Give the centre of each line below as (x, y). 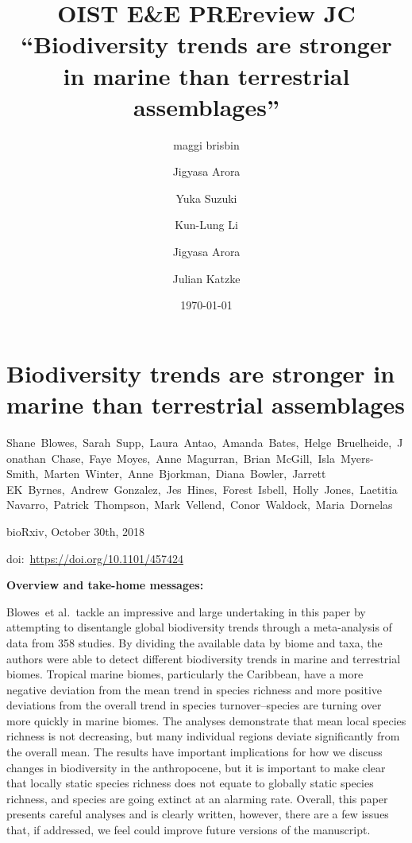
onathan (26, 458)
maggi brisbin (206, 144)
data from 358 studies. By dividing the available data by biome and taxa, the (194, 642)
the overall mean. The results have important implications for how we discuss (194, 752)
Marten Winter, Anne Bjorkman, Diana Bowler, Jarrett (185, 474)
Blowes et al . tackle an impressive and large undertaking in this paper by (186, 611)
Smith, (23, 474)
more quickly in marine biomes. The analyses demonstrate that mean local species (206, 720)
